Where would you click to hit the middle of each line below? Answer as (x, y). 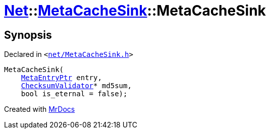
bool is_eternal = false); (74, 94)
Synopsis (28, 35)
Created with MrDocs (40, 109)
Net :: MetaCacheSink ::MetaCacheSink (135, 11)
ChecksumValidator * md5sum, (76, 86)
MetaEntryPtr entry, (61, 78)
